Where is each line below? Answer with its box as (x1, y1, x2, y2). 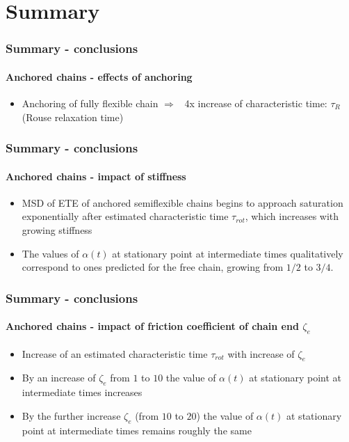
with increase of (227, 346, 295, 361)
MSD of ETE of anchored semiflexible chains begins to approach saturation (22, 195, 343, 210)
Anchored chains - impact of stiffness (6, 168, 186, 183)
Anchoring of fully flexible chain (22, 96, 159, 111)
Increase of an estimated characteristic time (22, 346, 208, 361)
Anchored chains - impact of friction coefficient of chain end (6, 319, 299, 333)
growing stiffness (22, 223, 92, 237)
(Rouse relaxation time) (22, 109, 124, 124)
